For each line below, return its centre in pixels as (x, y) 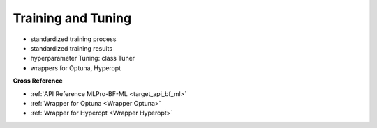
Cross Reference (38, 81)
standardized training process (73, 39)
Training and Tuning (72, 18)
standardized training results (72, 48)
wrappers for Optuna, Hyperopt (76, 68)
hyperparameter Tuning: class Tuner (83, 58)
